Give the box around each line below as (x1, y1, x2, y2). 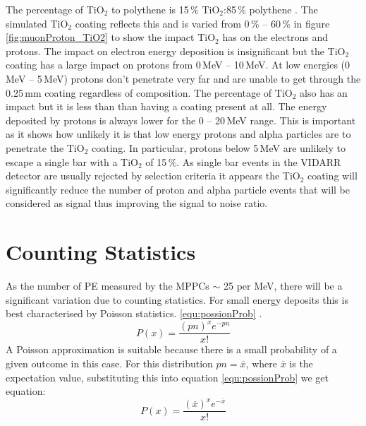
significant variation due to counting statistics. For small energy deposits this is (6, 292, 348, 307)
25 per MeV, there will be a (224, 278, 343, 293)
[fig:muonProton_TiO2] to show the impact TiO (6, 30, 216, 45)
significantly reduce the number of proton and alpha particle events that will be (6, 182, 350, 196)
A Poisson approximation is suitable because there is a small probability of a (6, 342, 337, 357)
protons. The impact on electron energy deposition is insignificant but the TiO (6, 43, 346, 58)
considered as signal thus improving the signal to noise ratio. (6, 196, 268, 211)
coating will (307, 168, 358, 183)
